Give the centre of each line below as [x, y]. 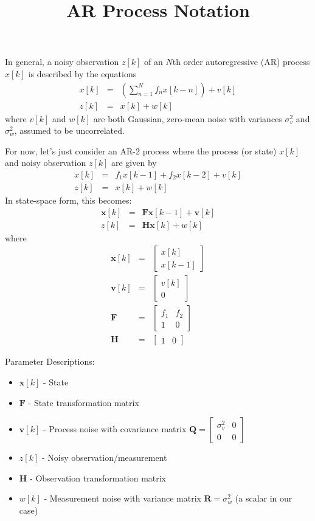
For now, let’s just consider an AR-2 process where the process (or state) [141, 150]
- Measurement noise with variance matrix [123, 498]
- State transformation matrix [84, 402]
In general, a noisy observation [62, 62]
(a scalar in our [264, 498]
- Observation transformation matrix [98, 478]
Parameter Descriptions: [50, 361]
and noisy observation [46, 163]
